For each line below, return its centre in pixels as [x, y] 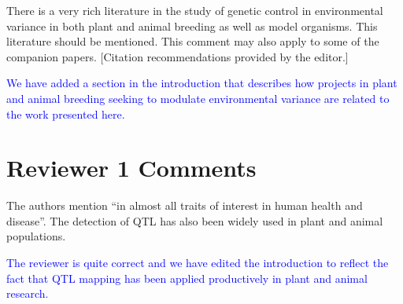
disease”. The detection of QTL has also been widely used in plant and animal [195, 220]
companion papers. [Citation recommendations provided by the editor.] [177, 56]
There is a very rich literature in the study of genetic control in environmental [195, 10]
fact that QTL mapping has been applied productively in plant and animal [187, 278]
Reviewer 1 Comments [131, 168]
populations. [36, 236]
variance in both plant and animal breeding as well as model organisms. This [192, 26]
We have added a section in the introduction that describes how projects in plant [202, 83]
